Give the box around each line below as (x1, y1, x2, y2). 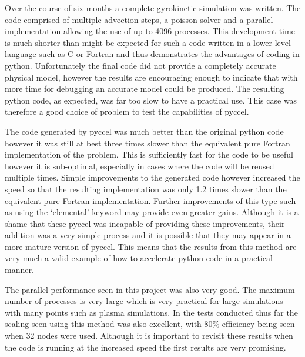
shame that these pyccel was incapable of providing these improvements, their (5, 217, 285, 229)
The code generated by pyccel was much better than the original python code (5, 125, 284, 137)
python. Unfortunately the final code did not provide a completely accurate (5, 59, 276, 71)
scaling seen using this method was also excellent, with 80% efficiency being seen (5, 318, 295, 330)
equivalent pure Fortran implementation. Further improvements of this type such (5, 194, 296, 206)
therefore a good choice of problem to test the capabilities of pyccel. (5, 105, 249, 118)
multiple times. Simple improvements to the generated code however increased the (5, 171, 300, 183)
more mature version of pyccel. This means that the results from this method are (5, 240, 297, 252)
